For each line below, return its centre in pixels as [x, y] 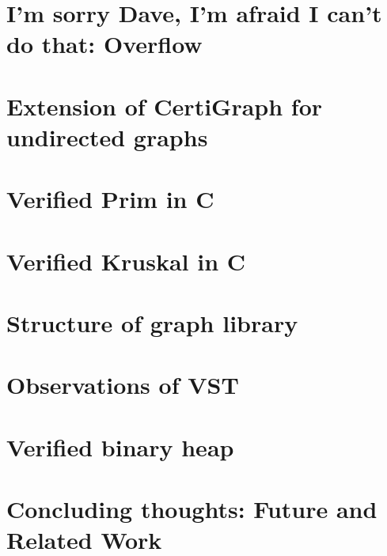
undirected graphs [107, 136]
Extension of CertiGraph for [165, 106]
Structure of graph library [152, 323]
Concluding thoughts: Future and [192, 509]
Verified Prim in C [110, 199]
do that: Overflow [104, 44]
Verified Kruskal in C [126, 261]
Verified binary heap [120, 446]
